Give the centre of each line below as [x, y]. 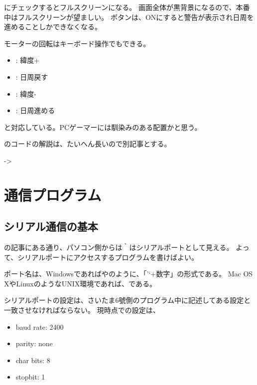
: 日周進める [35, 110]
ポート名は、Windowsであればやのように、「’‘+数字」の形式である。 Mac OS [128, 274]
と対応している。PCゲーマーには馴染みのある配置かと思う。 [103, 127]
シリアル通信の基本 [51, 226]
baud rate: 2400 [40, 326]
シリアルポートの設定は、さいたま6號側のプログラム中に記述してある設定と [128, 300]
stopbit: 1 [30, 377]
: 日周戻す [32, 76]
